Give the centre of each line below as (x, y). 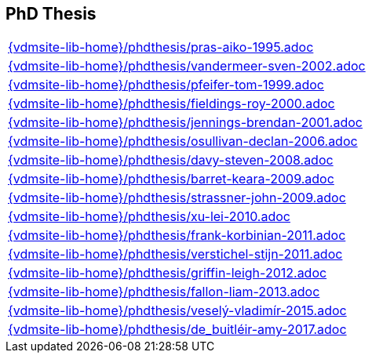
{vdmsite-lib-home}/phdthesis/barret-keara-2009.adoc (171, 179)
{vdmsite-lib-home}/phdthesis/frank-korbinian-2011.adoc (177, 236)
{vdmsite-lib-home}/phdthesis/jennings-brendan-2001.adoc (185, 123)
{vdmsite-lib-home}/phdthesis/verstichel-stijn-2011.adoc (175, 254)
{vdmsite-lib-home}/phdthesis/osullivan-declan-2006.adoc (183, 141)
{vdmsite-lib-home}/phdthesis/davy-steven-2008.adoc (171, 160)
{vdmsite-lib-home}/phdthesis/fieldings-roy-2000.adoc (171, 104)
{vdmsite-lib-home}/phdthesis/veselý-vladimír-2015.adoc (177, 311)
